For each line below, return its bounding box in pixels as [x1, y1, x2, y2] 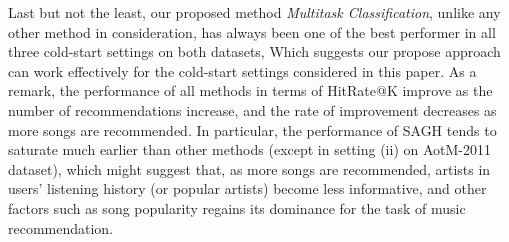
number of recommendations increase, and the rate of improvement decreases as [8, 99, 497, 120]
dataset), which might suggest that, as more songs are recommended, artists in [8, 158, 491, 179]
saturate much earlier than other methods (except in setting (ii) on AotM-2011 [8, 139, 491, 160]
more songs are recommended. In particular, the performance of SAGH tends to [8, 119, 497, 140]
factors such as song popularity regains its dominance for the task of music [8, 197, 466, 218]
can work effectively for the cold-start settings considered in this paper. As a [8, 60, 477, 81]
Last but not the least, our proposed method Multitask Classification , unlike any [8, 2, 501, 22]
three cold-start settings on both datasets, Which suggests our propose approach [8, 41, 501, 62]
